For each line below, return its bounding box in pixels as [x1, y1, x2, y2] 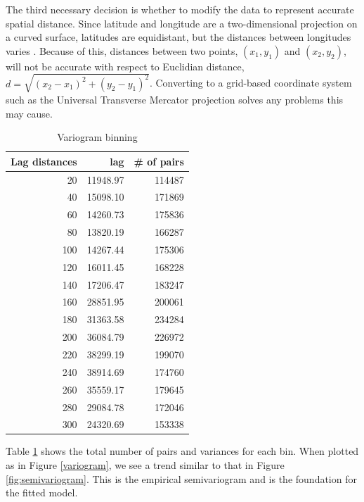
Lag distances [11, 153, 77, 168]
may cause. [6, 106, 53, 120]
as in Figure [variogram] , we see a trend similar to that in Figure [6, 458, 285, 472]
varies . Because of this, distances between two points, [6, 43, 238, 58]
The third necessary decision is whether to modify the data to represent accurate [6, 2, 354, 16]
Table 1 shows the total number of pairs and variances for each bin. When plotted [6, 444, 359, 458]
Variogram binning [57, 130, 138, 144]
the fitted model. [6, 485, 78, 500]
